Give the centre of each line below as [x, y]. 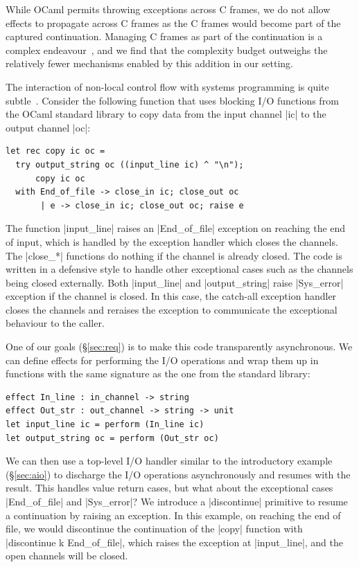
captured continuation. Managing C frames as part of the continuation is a [164, 36]
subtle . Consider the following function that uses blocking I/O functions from [172, 100]
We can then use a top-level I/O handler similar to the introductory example [169, 461]
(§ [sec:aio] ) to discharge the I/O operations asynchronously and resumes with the [178, 474]
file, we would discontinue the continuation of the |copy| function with [154, 529]
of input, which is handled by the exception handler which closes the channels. [172, 241]
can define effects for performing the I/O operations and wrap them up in [162, 360]
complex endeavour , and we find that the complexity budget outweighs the [167, 49]
